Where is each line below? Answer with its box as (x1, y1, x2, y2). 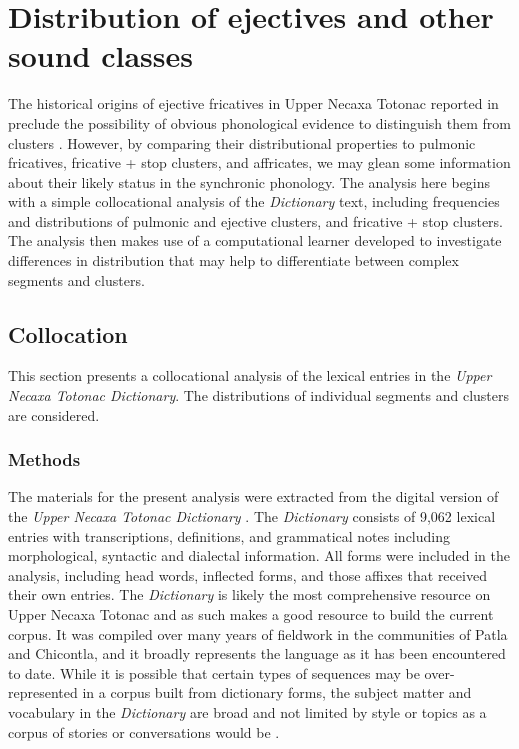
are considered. (8, 404, 100, 425)
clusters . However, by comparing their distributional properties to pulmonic (8, 132, 476, 153)
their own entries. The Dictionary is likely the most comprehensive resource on (8, 584, 491, 605)
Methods (8, 447, 81, 472)
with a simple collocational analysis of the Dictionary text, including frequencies (8, 191, 500, 212)
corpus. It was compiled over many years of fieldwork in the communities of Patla (8, 623, 508, 644)
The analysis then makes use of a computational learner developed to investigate (8, 230, 502, 251)
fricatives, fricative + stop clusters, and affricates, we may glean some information (8, 152, 511, 173)
